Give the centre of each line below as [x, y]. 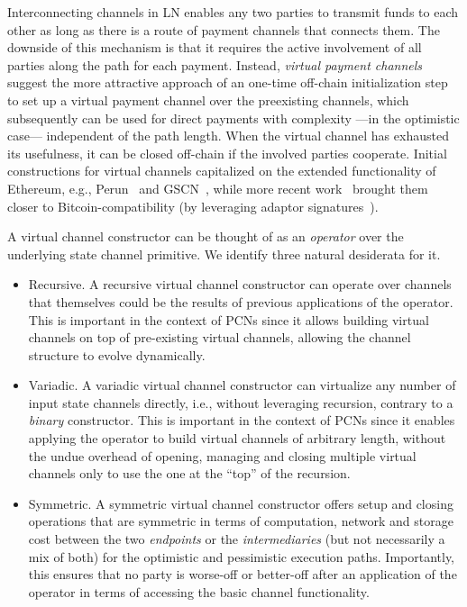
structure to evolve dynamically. [117, 354]
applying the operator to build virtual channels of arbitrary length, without [237, 438]
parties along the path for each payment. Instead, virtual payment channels [215, 64]
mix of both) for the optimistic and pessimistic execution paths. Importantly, [242, 556]
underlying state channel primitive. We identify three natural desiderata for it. [224, 254]
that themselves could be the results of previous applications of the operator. [241, 301]
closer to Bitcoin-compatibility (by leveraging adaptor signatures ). [193, 206]
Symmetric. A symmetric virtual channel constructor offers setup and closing [241, 503]
